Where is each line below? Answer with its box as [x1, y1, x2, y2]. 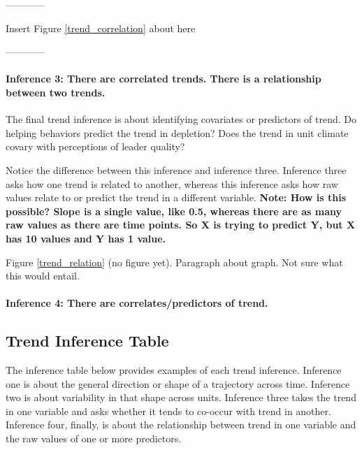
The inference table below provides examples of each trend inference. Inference [6, 363, 342, 377]
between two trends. [6, 85, 106, 99]
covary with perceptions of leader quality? [6, 139, 185, 154]
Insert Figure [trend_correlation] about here [6, 20, 196, 35]
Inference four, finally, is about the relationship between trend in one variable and [6, 417, 356, 432]
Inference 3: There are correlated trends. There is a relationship [6, 71, 321, 86]
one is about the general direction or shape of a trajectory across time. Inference [6, 376, 350, 391]
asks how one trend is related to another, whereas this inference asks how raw [6, 176, 338, 191]
